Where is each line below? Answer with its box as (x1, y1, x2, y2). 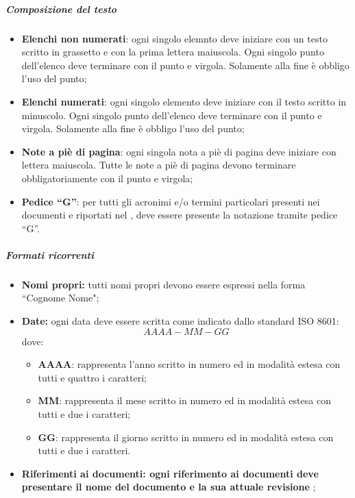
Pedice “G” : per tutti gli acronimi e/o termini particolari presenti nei (21, 194, 320, 208)
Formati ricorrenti (5, 247, 94, 262)
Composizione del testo (5, 1, 117, 16)
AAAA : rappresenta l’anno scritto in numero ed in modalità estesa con (38, 357, 341, 371)
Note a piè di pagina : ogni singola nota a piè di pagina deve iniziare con (21, 144, 336, 158)
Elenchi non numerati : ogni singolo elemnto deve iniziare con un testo (21, 31, 328, 45)
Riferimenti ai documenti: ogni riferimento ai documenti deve (21, 466, 319, 480)
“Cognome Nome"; (21, 290, 99, 305)
